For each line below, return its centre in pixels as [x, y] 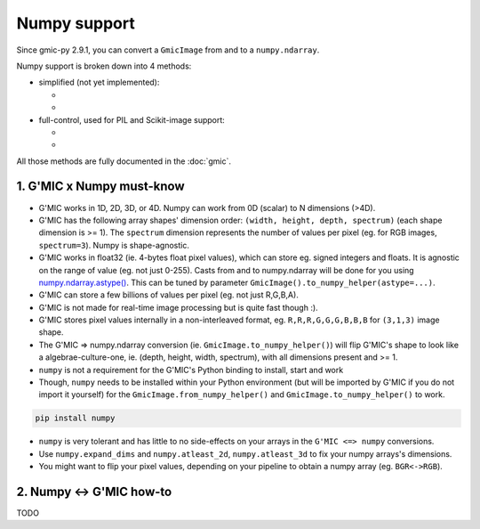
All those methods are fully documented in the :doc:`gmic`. [124, 161]
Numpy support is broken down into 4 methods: [104, 66]
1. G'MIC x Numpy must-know [100, 187]
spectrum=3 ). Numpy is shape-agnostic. [114, 245]
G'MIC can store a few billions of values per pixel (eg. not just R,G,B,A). [169, 295]
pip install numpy [75, 418]
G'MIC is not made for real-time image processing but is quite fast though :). [179, 307]
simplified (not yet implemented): [99, 82]
